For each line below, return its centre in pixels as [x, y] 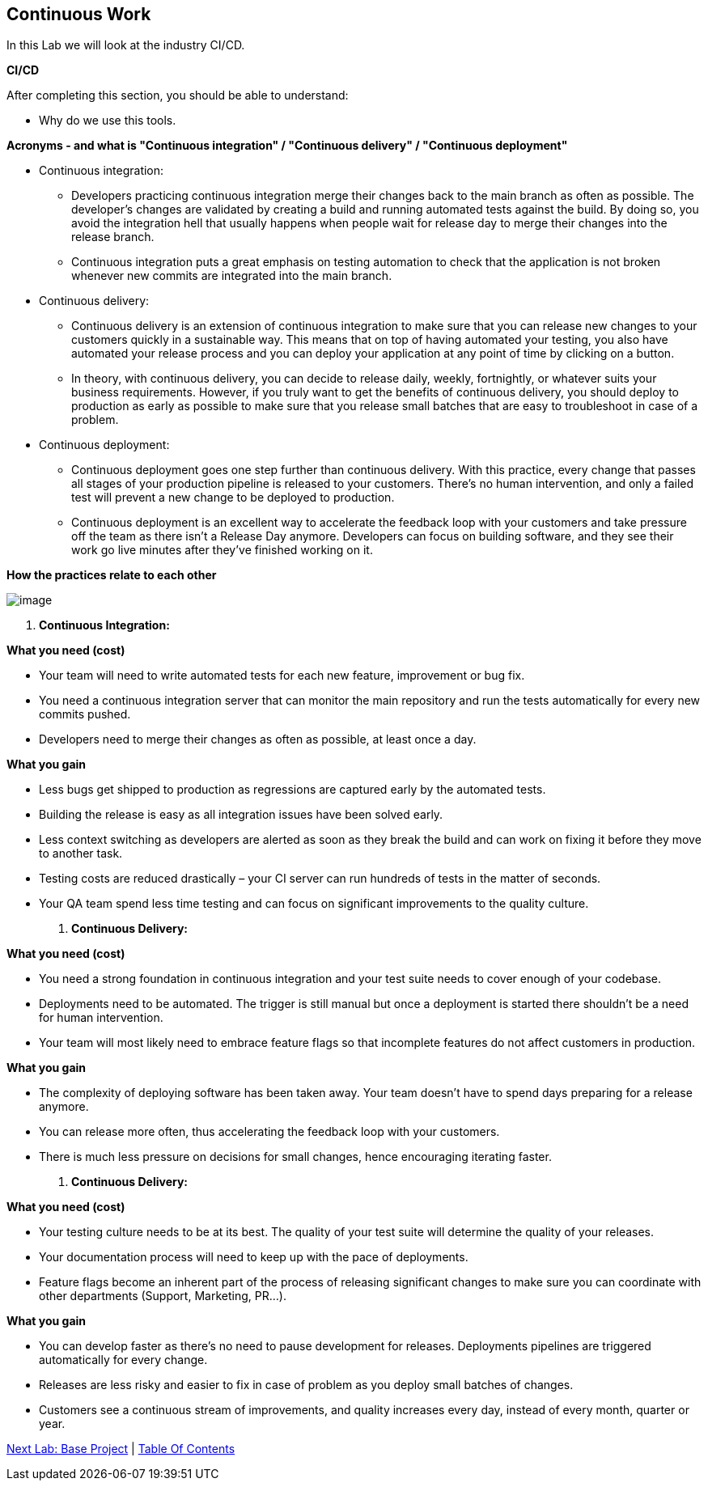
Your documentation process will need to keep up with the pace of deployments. [254, 1257]
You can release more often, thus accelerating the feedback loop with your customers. [269, 1132]
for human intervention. [101, 1018]
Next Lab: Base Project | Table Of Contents [121, 1449]
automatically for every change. [123, 1360]
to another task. [81, 854]
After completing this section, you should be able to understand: [178, 95]
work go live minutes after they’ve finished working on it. [222, 550]
